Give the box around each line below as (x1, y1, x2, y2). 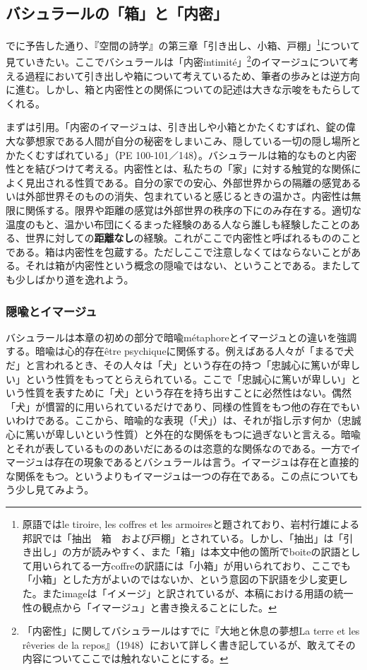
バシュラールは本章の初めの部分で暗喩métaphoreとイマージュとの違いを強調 (6, 329, 357, 344)
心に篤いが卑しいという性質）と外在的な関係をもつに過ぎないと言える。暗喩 (6, 426, 361, 441)
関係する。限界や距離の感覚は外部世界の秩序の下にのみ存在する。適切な (25, 203, 361, 218)
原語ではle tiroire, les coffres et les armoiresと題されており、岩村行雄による (22, 516, 360, 531)
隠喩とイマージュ (6, 302, 97, 319)
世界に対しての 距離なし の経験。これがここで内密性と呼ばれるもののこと (25, 230, 361, 245)
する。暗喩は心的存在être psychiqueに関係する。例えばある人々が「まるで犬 (6, 343, 354, 358)
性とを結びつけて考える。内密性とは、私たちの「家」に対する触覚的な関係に (6, 161, 361, 176)
